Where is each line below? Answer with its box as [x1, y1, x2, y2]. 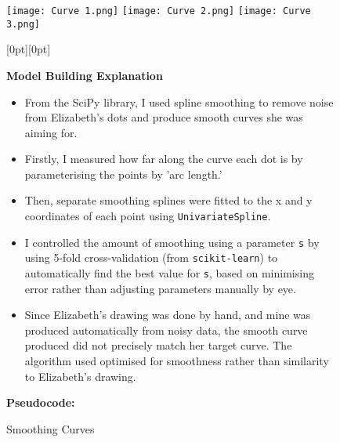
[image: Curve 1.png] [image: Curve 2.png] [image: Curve [6, 5, 311, 16]
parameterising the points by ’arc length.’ [24, 165, 222, 182]
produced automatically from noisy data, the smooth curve [24, 321, 308, 338]
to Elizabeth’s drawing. [24, 368, 136, 384]
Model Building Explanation [6, 67, 163, 83]
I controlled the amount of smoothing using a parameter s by [24, 234, 320, 250]
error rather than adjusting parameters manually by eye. [24, 280, 296, 296]
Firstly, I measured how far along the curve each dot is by [24, 150, 303, 167]
